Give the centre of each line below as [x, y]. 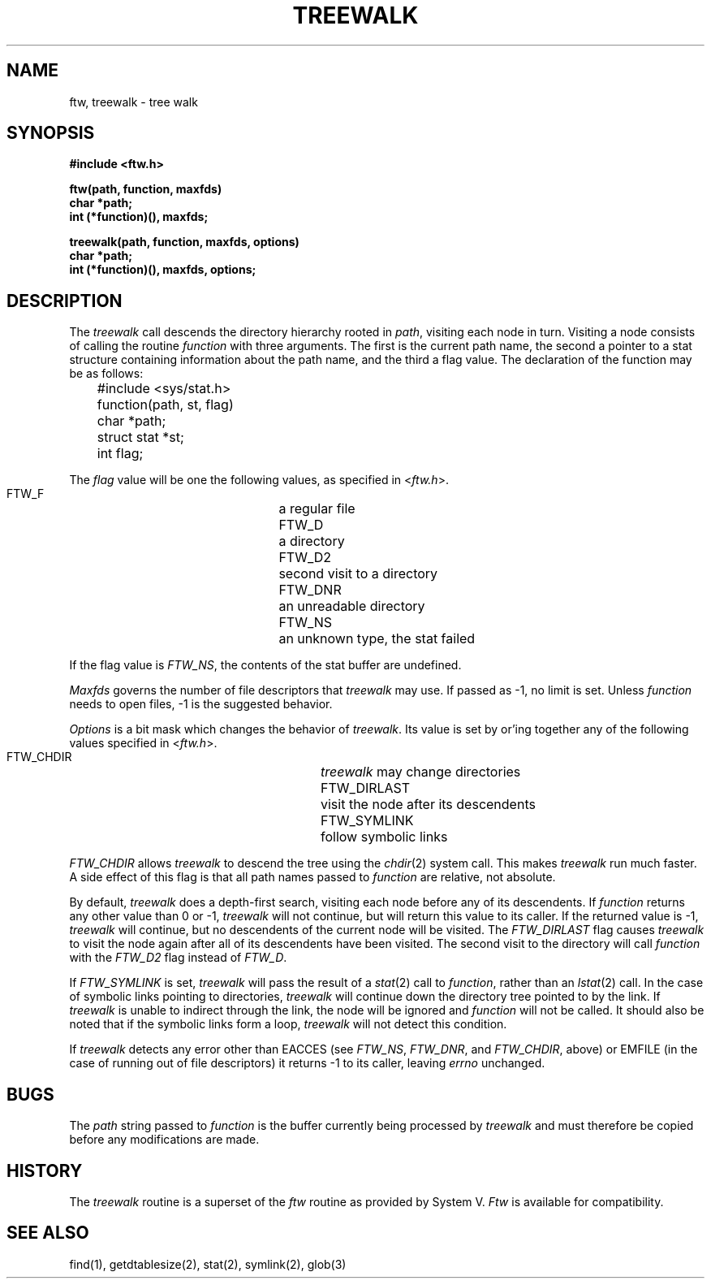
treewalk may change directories [421, 772]
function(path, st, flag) [165, 405]
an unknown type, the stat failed [377, 639]
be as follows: [106, 374]
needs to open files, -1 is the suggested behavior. [201, 704]
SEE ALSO [48, 1233]
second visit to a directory [358, 574]
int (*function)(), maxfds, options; [163, 270]
